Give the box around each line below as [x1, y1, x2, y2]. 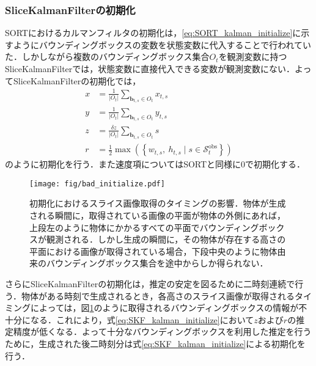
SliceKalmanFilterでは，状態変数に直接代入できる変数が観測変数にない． [5, 62, 295, 75]
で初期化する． [245, 158, 306, 170]
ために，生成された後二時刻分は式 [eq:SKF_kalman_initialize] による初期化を [5, 337, 306, 350]
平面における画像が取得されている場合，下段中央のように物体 [29, 244, 277, 257]
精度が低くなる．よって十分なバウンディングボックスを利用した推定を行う [13, 325, 312, 338]
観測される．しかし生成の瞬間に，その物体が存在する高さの [46, 233, 286, 246]
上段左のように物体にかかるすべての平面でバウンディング [29, 221, 259, 233]
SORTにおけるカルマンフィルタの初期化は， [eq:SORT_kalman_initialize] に [5, 26, 301, 39]
